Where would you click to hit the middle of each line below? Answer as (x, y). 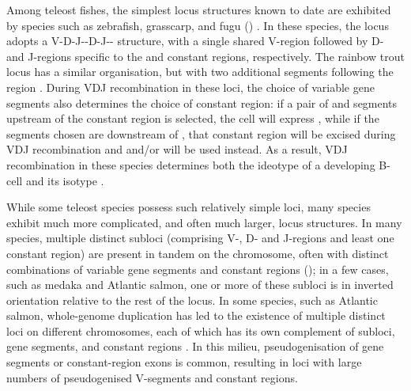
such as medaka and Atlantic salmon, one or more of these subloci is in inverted (200, 285)
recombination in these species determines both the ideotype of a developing (191, 164)
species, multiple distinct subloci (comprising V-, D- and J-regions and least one (200, 238)
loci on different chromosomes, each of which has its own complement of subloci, (201, 330)
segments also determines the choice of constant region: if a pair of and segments (202, 102)
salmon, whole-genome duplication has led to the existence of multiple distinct (196, 315)
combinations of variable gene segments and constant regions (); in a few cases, (198, 269)
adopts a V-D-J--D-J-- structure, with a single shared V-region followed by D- (195, 41)
